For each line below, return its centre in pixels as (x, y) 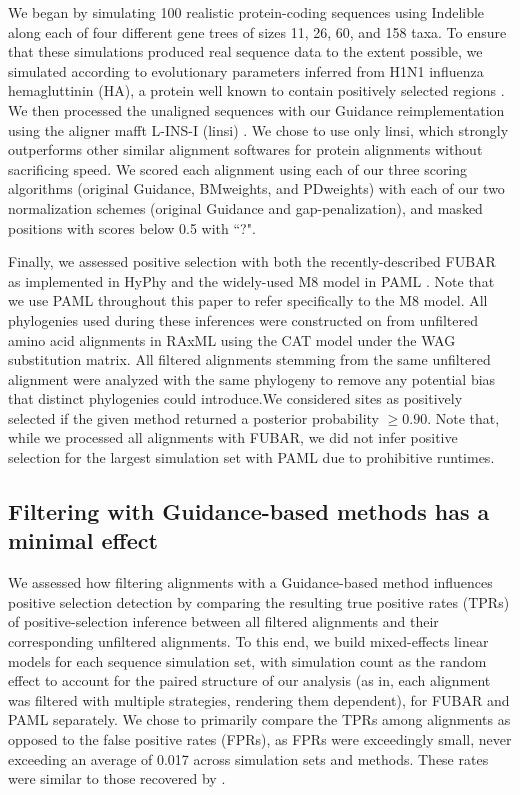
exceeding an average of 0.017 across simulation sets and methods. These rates (248, 758)
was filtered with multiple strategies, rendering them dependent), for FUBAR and (259, 699)
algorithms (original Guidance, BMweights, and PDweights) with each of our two (256, 188)
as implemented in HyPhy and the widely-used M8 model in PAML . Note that (251, 280)
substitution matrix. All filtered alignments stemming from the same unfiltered (249, 359)
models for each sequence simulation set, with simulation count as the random (247, 660)
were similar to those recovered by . (117, 778)
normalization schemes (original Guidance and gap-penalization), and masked (245, 207)
